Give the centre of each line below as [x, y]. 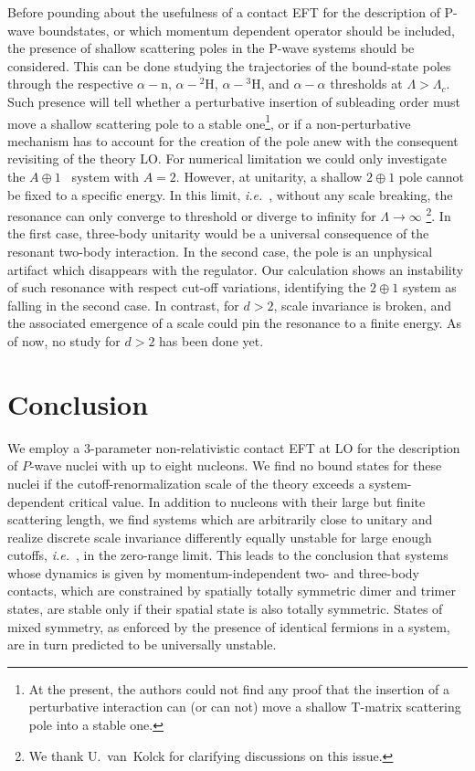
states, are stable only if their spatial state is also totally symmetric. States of [225, 609]
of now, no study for [64, 341]
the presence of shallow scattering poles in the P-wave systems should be [211, 48]
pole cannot [432, 176]
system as [429, 287]
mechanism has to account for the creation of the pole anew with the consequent [233, 140]
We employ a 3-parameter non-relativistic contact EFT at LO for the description [234, 447]
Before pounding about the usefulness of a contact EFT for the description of [224, 12]
